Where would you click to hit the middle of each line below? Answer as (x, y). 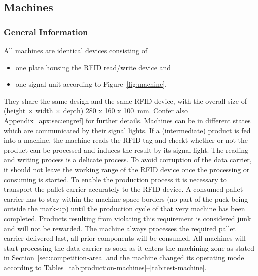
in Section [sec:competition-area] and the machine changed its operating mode (124, 257)
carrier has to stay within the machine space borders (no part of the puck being (126, 198)
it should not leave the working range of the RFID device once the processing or (127, 169)
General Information (46, 32)
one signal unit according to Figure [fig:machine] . (91, 84)
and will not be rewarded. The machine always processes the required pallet (120, 228)
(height (15, 111)
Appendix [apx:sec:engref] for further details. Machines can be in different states (127, 120)
